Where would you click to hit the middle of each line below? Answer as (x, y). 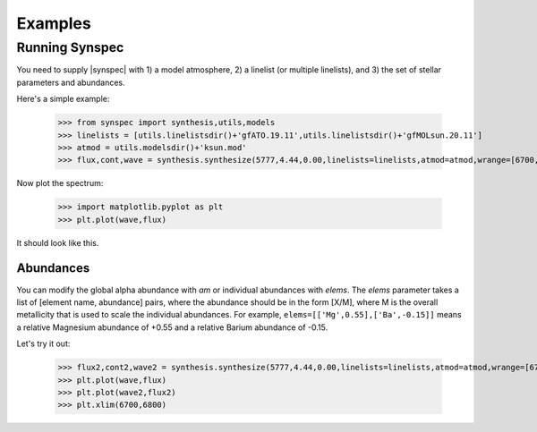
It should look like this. (58, 242)
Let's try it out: (43, 343)
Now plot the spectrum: (60, 183)
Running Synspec (70, 47)
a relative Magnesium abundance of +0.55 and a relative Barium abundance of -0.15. (172, 327)
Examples (54, 23)
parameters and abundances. (71, 82)
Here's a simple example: (63, 99)
